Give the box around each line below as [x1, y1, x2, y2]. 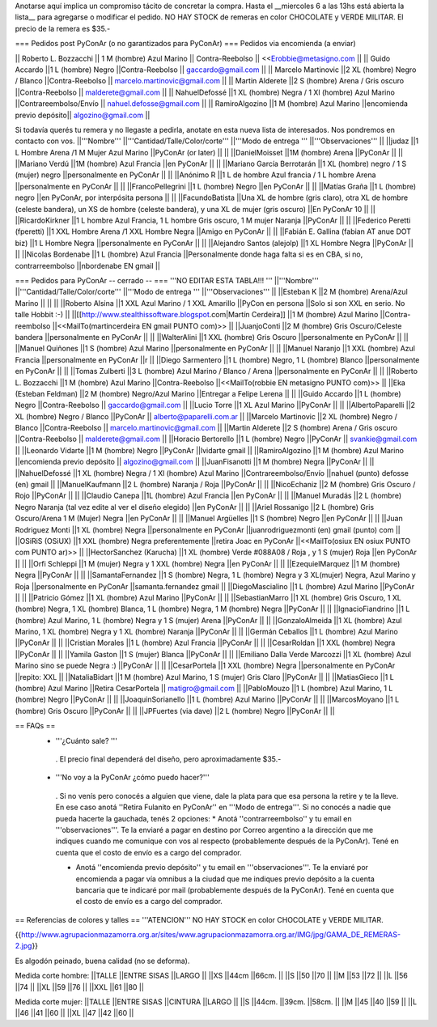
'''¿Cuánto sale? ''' [55, 736, 117, 745]
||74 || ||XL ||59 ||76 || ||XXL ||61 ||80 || [15, 982, 145, 991]
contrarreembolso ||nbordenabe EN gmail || [15, 261, 161, 270]
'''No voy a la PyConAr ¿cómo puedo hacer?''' [55, 773, 210, 783]
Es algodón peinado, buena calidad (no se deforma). [15, 956, 190, 965]
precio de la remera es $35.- [15, 23, 111, 33]
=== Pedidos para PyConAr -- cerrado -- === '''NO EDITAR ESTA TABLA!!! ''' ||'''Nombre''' [15, 275, 319, 285]
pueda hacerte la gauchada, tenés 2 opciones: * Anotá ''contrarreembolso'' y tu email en [55, 813, 352, 823]
